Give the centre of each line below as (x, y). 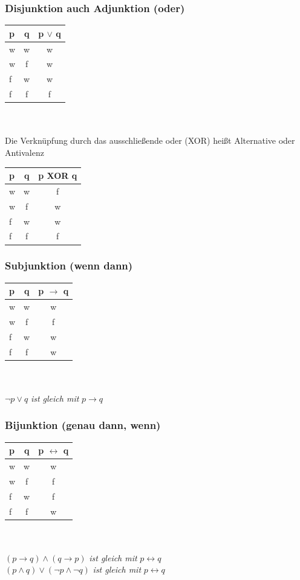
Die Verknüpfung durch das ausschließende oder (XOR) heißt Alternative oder (150, 140)
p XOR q (58, 176)
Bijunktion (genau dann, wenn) (83, 425)
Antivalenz (24, 152)
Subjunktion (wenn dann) (69, 266)
